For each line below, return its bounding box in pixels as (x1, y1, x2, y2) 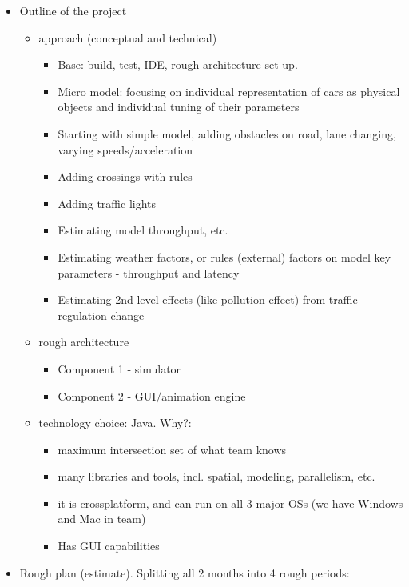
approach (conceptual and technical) (38, 29, 217, 46)
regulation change (58, 306, 145, 323)
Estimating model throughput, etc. (58, 222, 228, 238)
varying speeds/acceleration (58, 141, 193, 158)
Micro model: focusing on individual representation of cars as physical (58, 82, 400, 99)
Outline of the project (19, 2, 127, 18)
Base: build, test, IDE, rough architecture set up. (58, 56, 298, 73)
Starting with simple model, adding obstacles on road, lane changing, (58, 125, 396, 142)
